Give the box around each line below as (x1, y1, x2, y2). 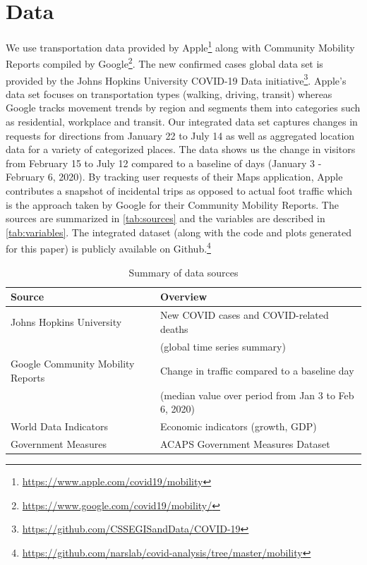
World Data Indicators (11, 419, 109, 434)
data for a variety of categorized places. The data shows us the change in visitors (6, 142, 356, 157)
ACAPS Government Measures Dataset (160, 437, 330, 451)
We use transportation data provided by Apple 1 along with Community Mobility (6, 38, 355, 54)
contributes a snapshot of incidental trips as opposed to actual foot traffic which (6, 183, 352, 198)
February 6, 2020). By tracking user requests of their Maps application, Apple (6, 169, 343, 184)
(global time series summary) (160, 339, 286, 353)
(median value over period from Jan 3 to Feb (160, 387, 354, 402)
